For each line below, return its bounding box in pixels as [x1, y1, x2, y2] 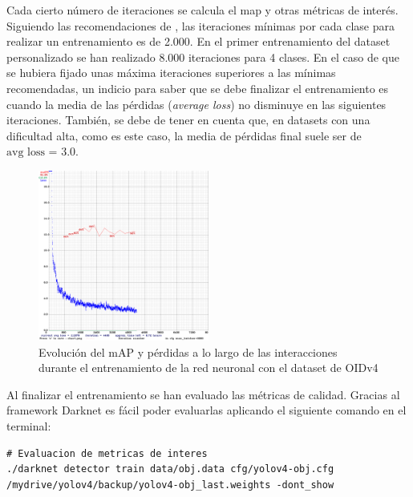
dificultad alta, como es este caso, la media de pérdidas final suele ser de [6, 127, 362, 143]
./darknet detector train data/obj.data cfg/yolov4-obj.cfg [6, 463, 334, 475]
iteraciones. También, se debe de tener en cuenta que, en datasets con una [6, 111, 370, 128]
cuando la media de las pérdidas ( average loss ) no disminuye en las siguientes [6, 95, 387, 112]
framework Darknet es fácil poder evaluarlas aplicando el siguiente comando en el [6, 402, 407, 418]
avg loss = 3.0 [6, 147, 76, 159]
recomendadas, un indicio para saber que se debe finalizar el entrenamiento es [6, 79, 389, 96]
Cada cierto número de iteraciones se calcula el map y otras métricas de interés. [6, 2, 399, 18]
